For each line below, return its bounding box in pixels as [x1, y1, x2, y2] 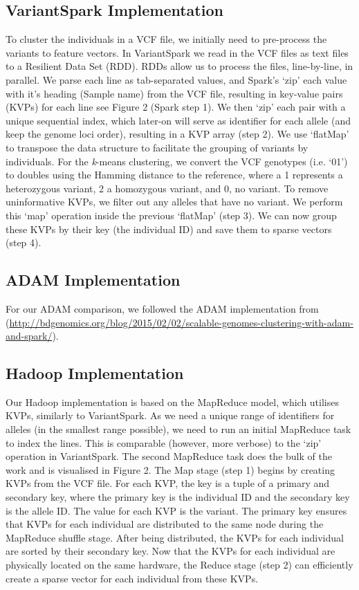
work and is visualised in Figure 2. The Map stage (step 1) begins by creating [6, 462, 335, 477]
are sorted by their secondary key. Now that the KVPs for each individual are [6, 544, 335, 558]
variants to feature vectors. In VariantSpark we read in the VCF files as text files [6, 45, 349, 59]
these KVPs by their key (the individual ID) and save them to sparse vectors [6, 221, 332, 236]
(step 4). [6, 235, 42, 250]
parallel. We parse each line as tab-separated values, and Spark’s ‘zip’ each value [6, 72, 347, 86]
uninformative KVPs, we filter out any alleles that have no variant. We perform [6, 194, 343, 209]
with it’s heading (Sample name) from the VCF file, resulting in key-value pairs [6, 86, 343, 100]
